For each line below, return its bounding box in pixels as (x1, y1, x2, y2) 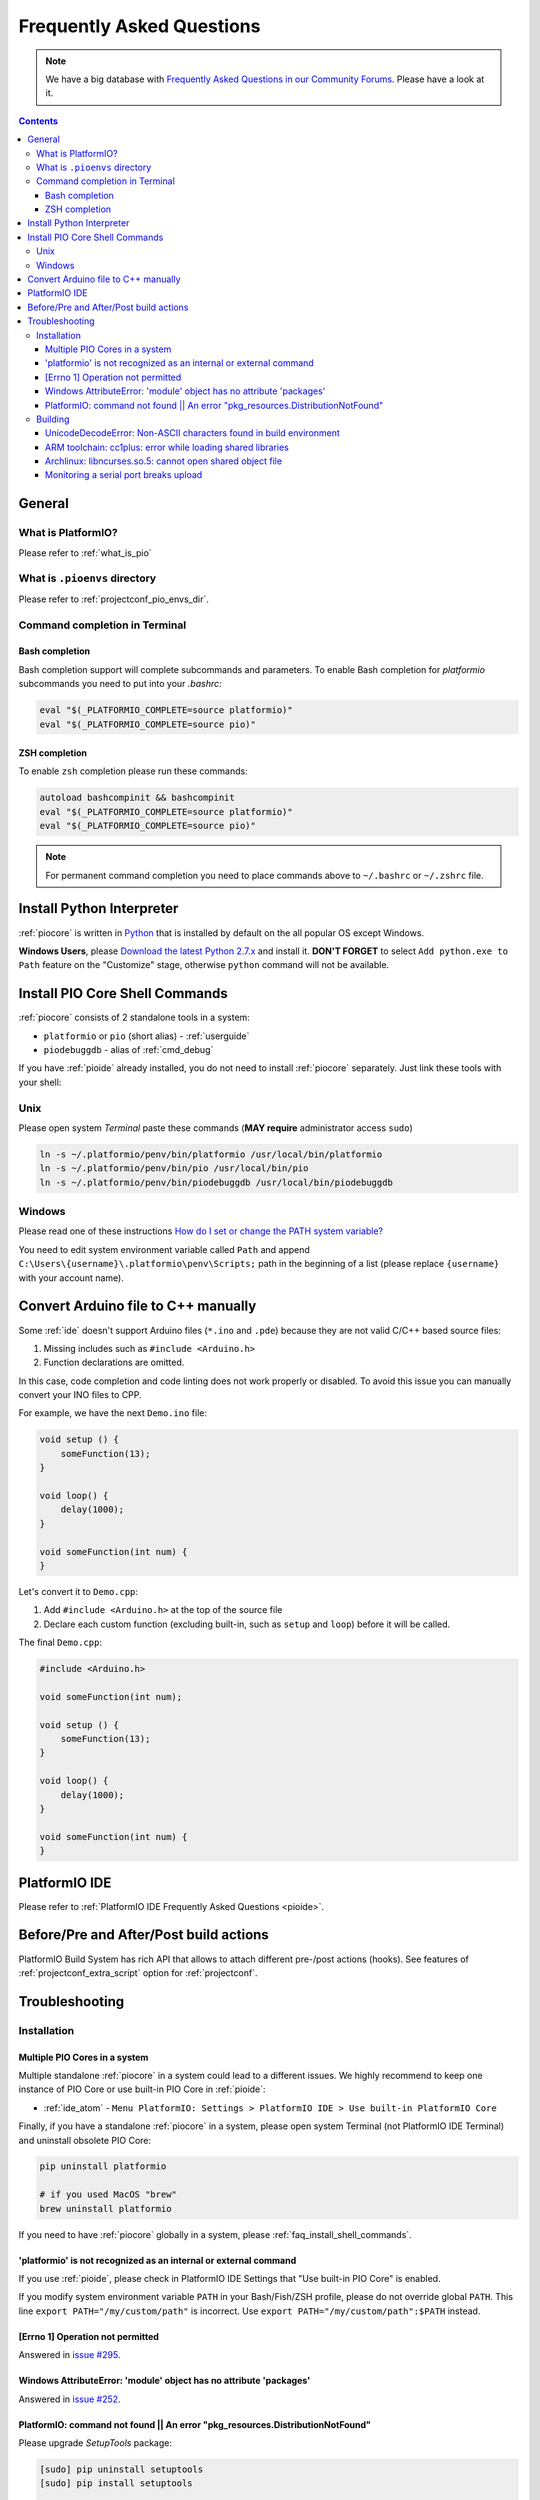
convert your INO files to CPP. (18, 1389, 142, 1401)
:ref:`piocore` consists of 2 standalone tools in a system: (18, 1011, 250, 1024)
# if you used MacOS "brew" (39, 2189, 177, 2200)
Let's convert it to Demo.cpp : (18, 1585, 139, 1597)
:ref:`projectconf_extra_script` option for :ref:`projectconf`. (18, 1966, 258, 1979)
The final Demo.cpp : (18, 1636, 102, 1649)
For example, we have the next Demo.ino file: (18, 1407, 208, 1419)
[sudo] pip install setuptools (39, 2478, 194, 2489)
